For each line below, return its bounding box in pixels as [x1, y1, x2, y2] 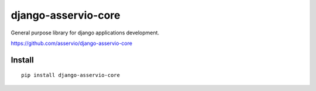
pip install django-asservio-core [21, 72, 120, 79]
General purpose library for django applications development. [11, 29, 160, 36]
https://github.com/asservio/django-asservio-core [11, 40, 133, 47]
